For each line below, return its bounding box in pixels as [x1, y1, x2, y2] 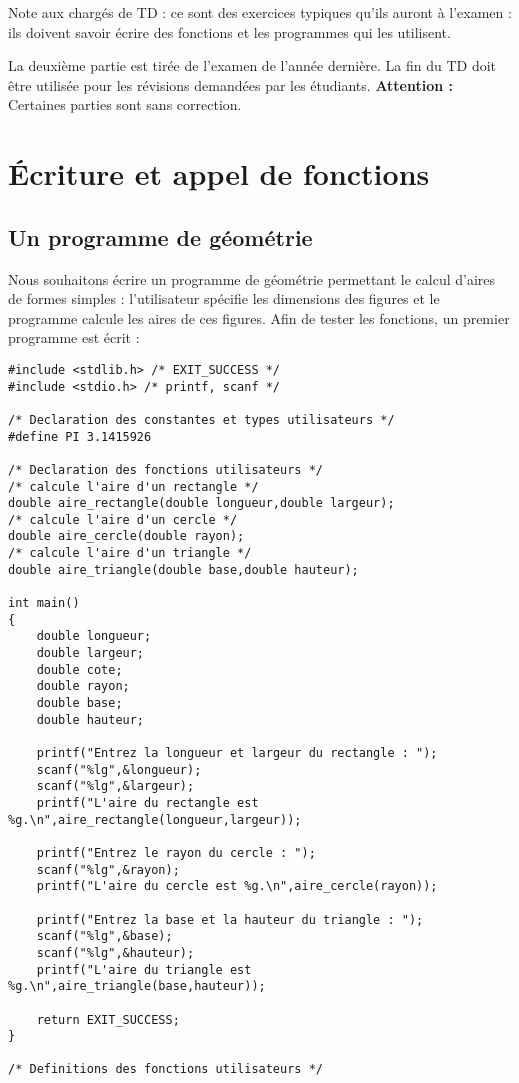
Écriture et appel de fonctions [8, 153, 430, 194]
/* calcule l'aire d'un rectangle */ [8, 479, 259, 494]
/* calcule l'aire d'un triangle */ [8, 546, 252, 561]
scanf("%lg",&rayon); [36, 862, 180, 877]
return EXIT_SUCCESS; [36, 1012, 180, 1027]
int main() [8, 596, 80, 611]
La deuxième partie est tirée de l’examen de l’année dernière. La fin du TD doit [8, 55, 497, 76]
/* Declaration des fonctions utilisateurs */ [8, 462, 323, 477]
